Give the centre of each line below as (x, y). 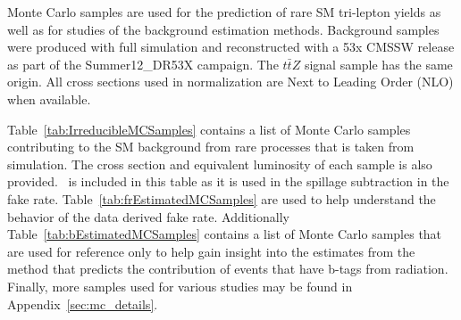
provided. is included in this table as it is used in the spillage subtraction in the (228, 181)
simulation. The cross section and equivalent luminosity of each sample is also (220, 164)
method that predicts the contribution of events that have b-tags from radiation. (228, 269)
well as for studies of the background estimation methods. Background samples (223, 29)
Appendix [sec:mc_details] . (83, 304)
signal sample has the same (378, 64)
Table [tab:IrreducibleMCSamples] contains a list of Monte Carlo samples (209, 129)
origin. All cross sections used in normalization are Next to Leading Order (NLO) (230, 82)
